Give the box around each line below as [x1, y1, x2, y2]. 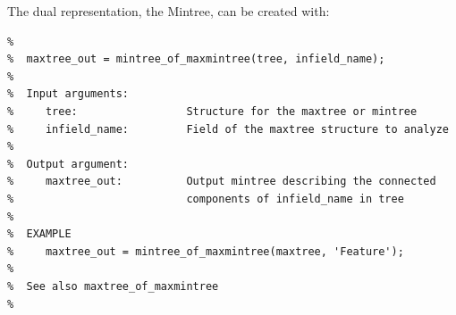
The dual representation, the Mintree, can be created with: [7, 2, 330, 20]
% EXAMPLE [7, 228, 72, 241]
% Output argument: [7, 157, 130, 170]
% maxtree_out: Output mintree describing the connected [7, 175, 436, 188]
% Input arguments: [7, 87, 130, 101]
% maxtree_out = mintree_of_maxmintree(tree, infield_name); [7, 53, 385, 66]
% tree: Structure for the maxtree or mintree [7, 104, 418, 118]
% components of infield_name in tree [7, 192, 404, 205]
